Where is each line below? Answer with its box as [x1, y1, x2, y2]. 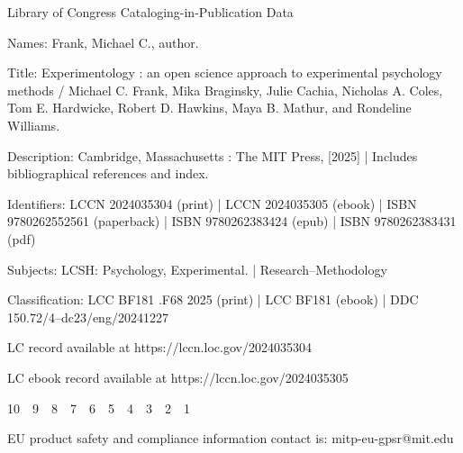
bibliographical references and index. [7, 164, 209, 183]
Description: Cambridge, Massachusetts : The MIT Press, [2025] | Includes [7, 146, 418, 165]
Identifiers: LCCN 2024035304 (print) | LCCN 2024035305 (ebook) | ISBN [7, 194, 417, 213]
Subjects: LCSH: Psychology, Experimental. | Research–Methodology [7, 259, 387, 278]
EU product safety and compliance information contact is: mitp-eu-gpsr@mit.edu [7, 429, 454, 448]
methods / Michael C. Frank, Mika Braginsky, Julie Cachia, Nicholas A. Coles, [7, 80, 443, 99]
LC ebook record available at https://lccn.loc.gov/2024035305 [7, 367, 349, 386]
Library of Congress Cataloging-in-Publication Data [7, 3, 294, 21]
